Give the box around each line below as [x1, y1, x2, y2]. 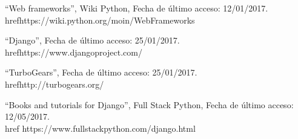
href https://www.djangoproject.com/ [5, 45, 142, 58]
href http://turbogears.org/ [5, 77, 104, 90]
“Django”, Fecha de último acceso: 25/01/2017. [5, 34, 180, 47]
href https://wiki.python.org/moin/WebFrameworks [5, 13, 195, 26]
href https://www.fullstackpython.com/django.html [5, 121, 196, 134]
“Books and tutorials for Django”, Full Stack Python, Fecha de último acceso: [5, 98, 294, 111]
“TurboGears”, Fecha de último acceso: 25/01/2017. [5, 66, 197, 79]
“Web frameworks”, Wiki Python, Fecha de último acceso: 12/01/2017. [5, 2, 268, 14]
